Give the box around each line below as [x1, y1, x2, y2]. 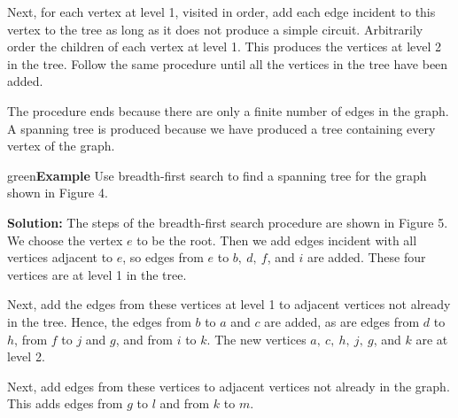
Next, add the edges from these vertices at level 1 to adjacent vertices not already [7, 295, 451, 313]
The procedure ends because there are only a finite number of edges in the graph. [7, 101, 449, 120]
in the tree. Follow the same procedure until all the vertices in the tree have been [7, 54, 448, 73]
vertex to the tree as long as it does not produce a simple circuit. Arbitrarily [7, 19, 423, 38]
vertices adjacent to [7, 248, 113, 267]
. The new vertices [206, 329, 307, 348]
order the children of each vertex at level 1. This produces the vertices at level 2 [7, 37, 442, 56]
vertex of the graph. [7, 136, 115, 155]
